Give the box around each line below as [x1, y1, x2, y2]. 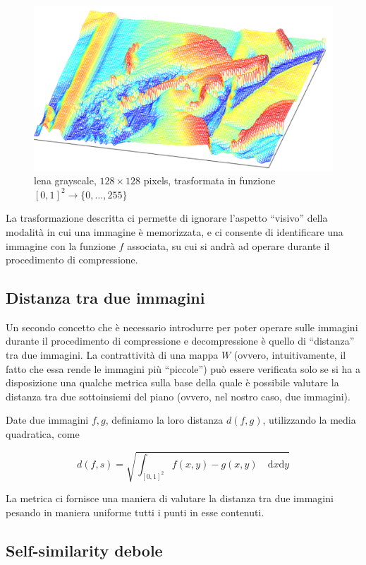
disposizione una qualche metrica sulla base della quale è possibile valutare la [6, 375, 339, 390]
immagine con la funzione [6, 238, 116, 253]
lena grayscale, [34, 173, 97, 188]
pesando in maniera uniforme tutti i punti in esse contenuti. [6, 504, 264, 519]
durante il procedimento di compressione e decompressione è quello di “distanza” [6, 333, 355, 348]
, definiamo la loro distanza [105, 412, 224, 427]
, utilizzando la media [262, 412, 356, 427]
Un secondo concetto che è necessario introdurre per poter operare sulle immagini [6, 319, 358, 334]
